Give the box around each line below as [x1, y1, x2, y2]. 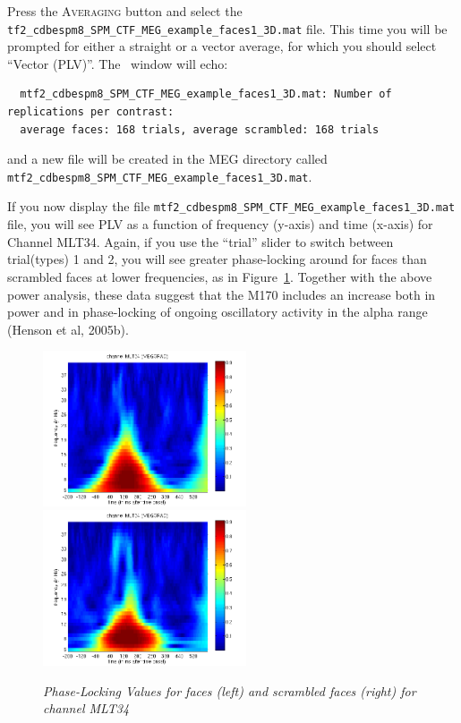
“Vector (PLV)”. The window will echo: [7, 54, 228, 72]
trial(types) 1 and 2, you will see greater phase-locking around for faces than [7, 250, 427, 268]
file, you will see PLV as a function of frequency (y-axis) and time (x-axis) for [7, 215, 433, 234]
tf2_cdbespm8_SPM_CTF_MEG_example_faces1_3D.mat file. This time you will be [7, 19, 448, 38]
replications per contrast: [7, 106, 175, 119]
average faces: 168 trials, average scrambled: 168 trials [20, 123, 380, 136]
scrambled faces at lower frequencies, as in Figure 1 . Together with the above [7, 267, 432, 285]
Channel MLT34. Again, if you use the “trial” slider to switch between [7, 232, 394, 251]
